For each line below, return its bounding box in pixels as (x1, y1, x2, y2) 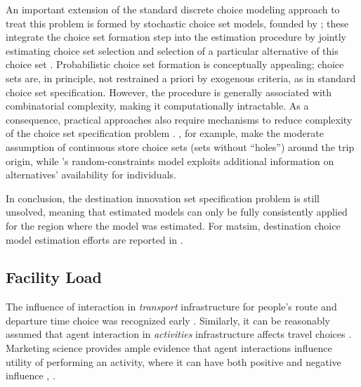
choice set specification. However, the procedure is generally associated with (6, 84, 332, 99)
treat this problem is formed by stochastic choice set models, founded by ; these (6, 15, 349, 30)
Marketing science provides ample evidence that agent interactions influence (6, 341, 332, 355)
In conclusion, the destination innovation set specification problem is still (6, 190, 320, 205)
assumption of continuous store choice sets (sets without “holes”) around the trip (6, 139, 355, 154)
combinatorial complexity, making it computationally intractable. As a (6, 98, 309, 113)
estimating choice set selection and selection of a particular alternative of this (6, 43, 339, 58)
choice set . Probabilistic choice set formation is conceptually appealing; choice (6, 57, 344, 72)
